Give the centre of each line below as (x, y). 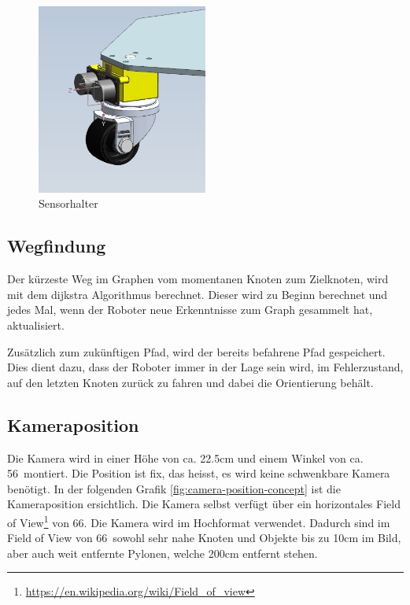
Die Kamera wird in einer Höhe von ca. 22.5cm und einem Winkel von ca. (185, 457)
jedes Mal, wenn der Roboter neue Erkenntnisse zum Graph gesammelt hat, (190, 310)
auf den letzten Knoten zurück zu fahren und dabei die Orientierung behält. (190, 382)
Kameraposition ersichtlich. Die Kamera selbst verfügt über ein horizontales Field (204, 504)
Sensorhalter (68, 203)
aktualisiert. (36, 325)
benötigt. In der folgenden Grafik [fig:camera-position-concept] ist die (174, 488)
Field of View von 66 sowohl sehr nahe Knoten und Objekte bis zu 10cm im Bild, (204, 538)
